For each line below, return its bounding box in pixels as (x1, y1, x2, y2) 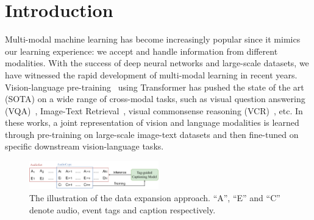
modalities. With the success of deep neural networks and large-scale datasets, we (5, 57, 309, 69)
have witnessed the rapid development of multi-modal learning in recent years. (5, 68, 298, 81)
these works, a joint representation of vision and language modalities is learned (5, 116, 299, 129)
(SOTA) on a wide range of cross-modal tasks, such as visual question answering (5, 92, 305, 105)
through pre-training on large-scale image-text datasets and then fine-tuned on (5, 128, 299, 140)
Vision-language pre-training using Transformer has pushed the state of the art (5, 80, 304, 93)
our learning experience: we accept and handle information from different (5, 44, 278, 57)
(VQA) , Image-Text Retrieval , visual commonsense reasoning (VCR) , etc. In (5, 104, 303, 117)
